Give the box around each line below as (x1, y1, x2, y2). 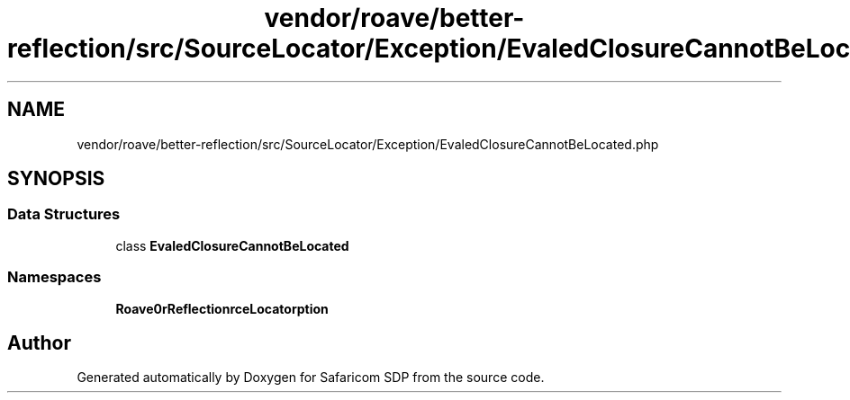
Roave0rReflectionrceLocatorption (115, 300, 329, 316)
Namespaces (7, 268, 102, 287)
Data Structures (7, 205, 121, 224)
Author (7, 331, 71, 354)
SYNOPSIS (7, 167, 105, 191)
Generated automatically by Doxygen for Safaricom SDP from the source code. (77, 369, 545, 386)
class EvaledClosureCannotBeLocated (115, 237, 349, 253)
